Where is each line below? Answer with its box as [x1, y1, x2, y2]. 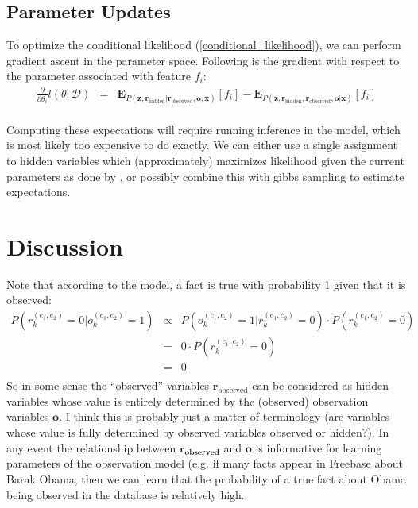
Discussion [6, 229, 123, 262]
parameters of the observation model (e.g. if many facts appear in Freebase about [6, 455, 403, 471]
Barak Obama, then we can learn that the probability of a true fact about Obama [6, 470, 406, 487]
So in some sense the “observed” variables [6, 377, 210, 394]
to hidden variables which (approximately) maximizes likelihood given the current [6, 152, 404, 168]
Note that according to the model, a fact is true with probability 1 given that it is [6, 275, 406, 292]
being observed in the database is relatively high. [6, 486, 245, 502]
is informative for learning [255, 439, 382, 456]
